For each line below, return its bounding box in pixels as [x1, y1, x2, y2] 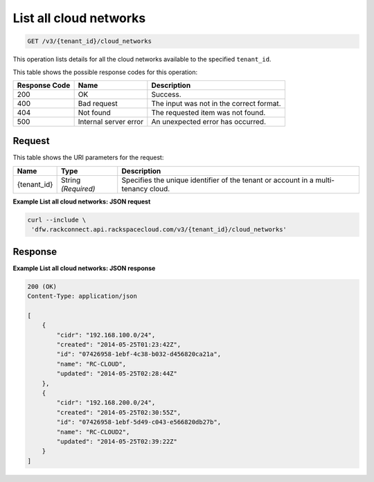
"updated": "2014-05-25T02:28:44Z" [56, 370, 178, 377]
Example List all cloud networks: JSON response [12, 264, 156, 272]
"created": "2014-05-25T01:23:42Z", [56, 341, 181, 349]
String [60, 175, 81, 185]
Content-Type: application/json [27, 292, 138, 301]
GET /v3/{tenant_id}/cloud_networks [27, 37, 152, 45]
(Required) [60, 184, 96, 193]
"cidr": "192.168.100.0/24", [56, 331, 156, 339]
